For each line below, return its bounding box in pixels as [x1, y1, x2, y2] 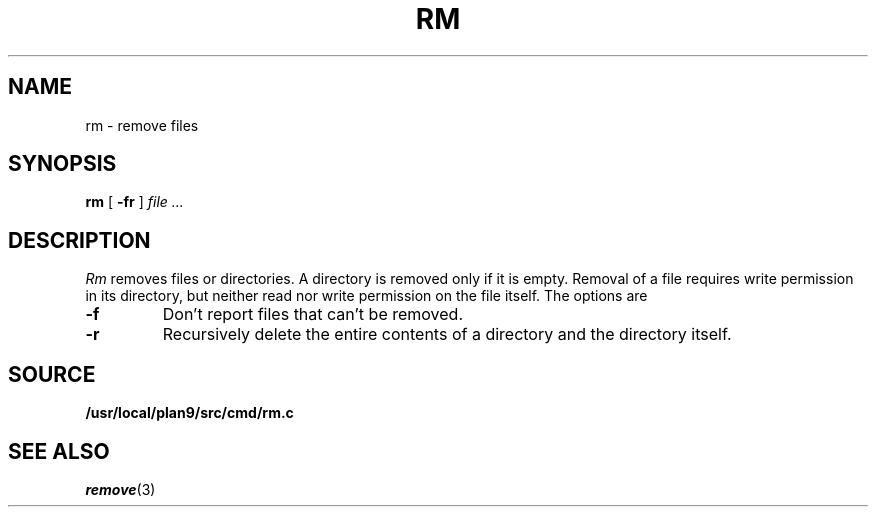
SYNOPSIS [8, 151, 117, 177]
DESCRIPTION [8, 227, 151, 253]
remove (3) [85, 480, 156, 498]
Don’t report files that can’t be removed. [162, 304, 464, 325]
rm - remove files [85, 116, 199, 134]
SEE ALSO [8, 438, 110, 464]
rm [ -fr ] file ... [85, 193, 184, 211]
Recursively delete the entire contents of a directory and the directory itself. [162, 324, 732, 345]
